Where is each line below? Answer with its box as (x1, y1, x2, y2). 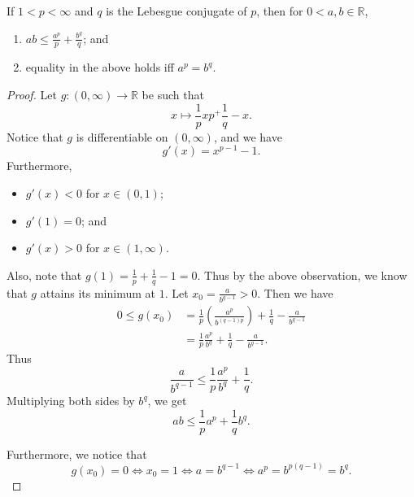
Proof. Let (7, 86, 57, 103)
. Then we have (257, 284, 333, 301)
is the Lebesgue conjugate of (106, 2, 247, 19)
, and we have (213, 128, 282, 145)
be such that (142, 86, 204, 103)
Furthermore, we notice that (7, 445, 147, 462)
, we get (147, 392, 187, 409)
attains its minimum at (40, 284, 156, 301)
